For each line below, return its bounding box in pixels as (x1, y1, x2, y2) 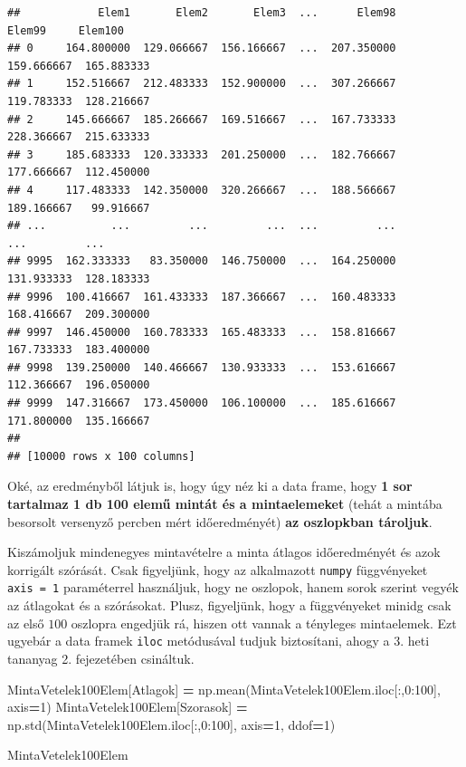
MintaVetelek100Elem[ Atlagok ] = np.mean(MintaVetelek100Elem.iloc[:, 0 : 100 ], (7, 679, 441, 698)
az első (7, 613, 44, 632)
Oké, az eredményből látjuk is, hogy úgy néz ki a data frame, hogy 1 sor (7, 476, 413, 495)
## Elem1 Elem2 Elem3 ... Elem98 (7, 6, 396, 19)
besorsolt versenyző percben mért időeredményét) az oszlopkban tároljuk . (7, 512, 433, 531)
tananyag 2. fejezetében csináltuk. (7, 648, 195, 667)
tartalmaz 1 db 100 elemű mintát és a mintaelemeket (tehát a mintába (7, 494, 442, 513)
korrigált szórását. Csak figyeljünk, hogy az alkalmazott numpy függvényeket (7, 560, 428, 579)
